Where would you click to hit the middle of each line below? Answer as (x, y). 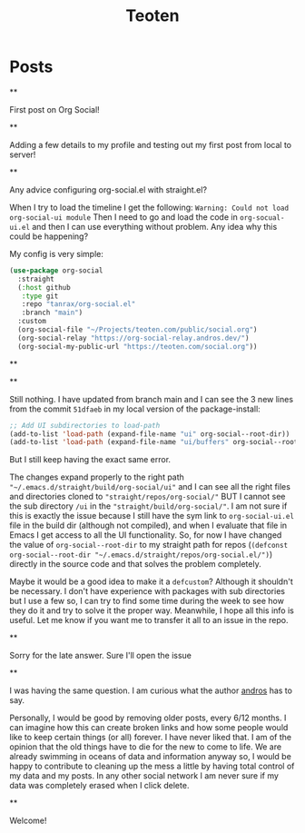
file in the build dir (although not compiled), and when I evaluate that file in (148, 526)
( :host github (44, 287)
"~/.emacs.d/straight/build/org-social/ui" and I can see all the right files (150, 487)
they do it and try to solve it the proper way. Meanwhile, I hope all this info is (152, 610)
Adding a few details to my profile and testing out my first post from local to (151, 144)
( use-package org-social (56, 270)
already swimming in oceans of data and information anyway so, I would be (151, 757)
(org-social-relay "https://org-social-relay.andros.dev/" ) (133, 338)
